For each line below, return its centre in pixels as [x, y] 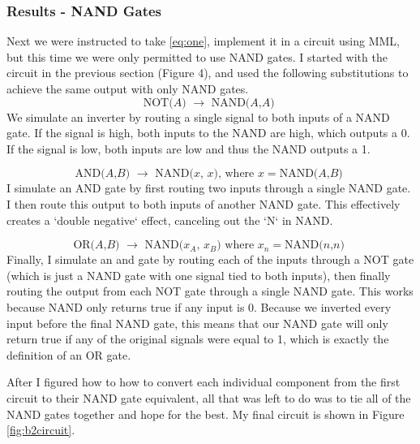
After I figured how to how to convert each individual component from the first [204, 382]
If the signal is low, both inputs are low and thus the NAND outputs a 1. [189, 148]
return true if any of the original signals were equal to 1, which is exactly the [198, 339]
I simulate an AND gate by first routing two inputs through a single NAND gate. [209, 188]
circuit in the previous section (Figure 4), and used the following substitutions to [208, 73]
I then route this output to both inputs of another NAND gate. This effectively [204, 203]
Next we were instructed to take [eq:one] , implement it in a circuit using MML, [204, 41]
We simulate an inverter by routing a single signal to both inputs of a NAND [198, 116]
